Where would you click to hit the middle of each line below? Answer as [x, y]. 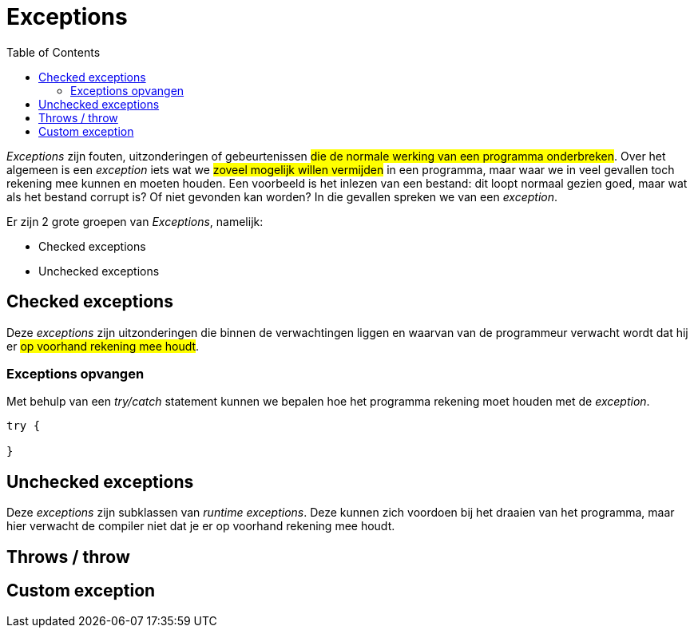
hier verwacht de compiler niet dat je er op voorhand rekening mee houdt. [201, 526]
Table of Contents [54, 52]
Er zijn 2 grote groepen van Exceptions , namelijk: [135, 221]
